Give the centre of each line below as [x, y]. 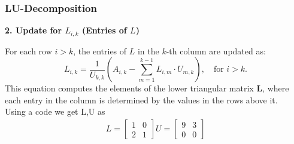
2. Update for [34, 30]
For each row [28, 50]
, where [276, 88]
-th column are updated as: [216, 50]
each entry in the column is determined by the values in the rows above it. [141, 99]
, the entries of [100, 50]
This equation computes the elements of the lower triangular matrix [129, 88]
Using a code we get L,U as [55, 111]
